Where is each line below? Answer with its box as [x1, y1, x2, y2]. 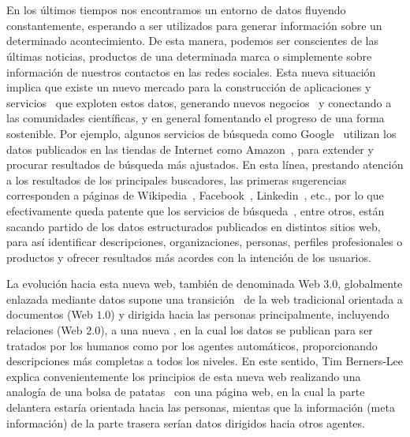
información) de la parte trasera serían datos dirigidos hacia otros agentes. [6, 414, 365, 431]
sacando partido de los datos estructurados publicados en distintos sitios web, [6, 218, 381, 234]
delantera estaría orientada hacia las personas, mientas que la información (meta [6, 399, 395, 416]
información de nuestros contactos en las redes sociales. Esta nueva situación [6, 63, 376, 80]
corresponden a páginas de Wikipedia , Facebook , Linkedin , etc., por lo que [6, 187, 384, 204]
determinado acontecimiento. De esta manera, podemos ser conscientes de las [6, 32, 379, 49]
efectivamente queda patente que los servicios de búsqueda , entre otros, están [6, 202, 385, 218]
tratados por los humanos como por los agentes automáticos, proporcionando [6, 337, 378, 353]
